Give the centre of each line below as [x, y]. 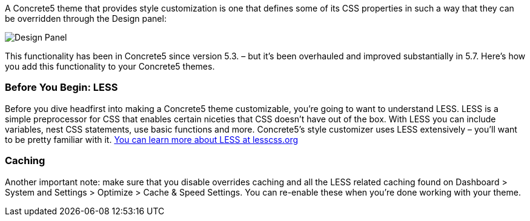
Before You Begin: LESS [61, 87]
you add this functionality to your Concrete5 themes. [110, 66]
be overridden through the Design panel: [86, 18]
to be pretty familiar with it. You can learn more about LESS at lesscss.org [152, 139]
